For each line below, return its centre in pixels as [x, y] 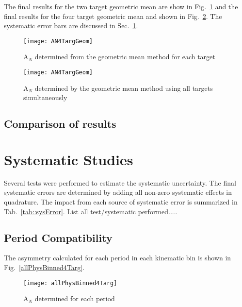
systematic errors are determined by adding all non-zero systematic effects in [118, 192]
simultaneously [45, 97]
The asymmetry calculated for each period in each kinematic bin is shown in [118, 258]
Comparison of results [60, 124]
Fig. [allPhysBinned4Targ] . [44, 267]
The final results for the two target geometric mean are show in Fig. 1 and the [121, 6]
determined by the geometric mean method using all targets [124, 88]
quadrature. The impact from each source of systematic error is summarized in [121, 201]
